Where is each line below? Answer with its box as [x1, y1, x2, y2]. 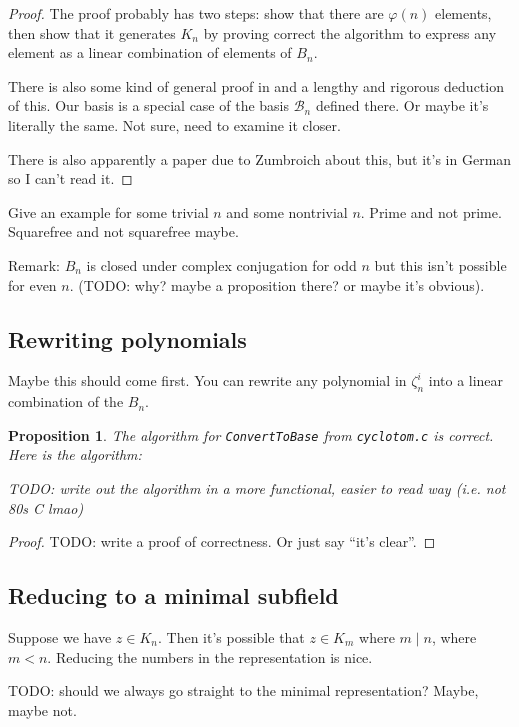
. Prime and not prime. [360, 201, 502, 222]
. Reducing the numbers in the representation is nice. [47, 646, 373, 667]
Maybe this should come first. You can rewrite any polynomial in [8, 370, 407, 391]
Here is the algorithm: [8, 444, 142, 465]
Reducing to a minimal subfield [8, 580, 339, 611]
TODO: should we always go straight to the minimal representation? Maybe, [8, 680, 479, 701]
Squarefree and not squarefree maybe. [8, 221, 239, 242]
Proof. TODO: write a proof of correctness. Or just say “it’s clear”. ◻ [8, 531, 436, 552]
